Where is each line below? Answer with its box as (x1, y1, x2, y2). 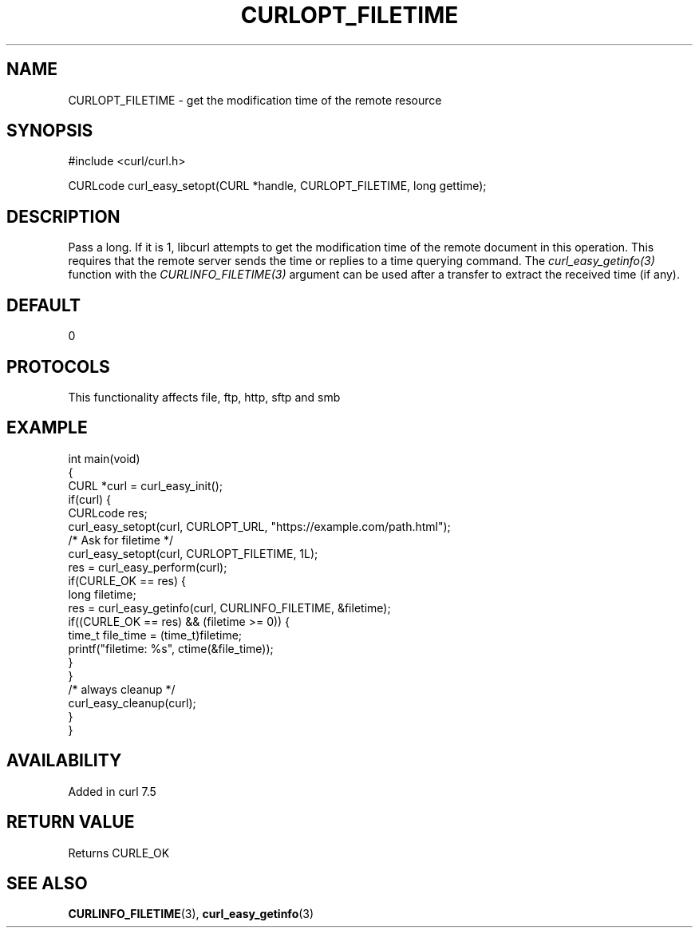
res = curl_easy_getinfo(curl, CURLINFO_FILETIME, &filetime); (68, 600, 391, 615)
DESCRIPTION (6, 206, 120, 227)
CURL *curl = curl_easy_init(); (68, 478, 223, 493)
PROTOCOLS (6, 356, 110, 377)
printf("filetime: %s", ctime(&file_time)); (68, 641, 274, 655)
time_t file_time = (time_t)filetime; (68, 627, 243, 642)
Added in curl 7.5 (68, 784, 156, 798)
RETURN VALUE (6, 812, 135, 833)
